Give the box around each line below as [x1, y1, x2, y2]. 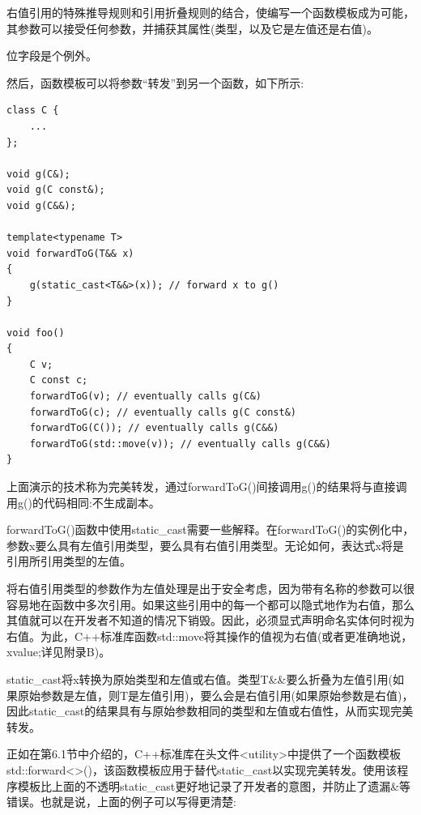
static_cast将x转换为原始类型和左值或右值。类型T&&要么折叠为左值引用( [6, 670, 393, 687]
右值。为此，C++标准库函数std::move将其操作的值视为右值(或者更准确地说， [6, 627, 413, 644]
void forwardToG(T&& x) [6, 247, 134, 259]
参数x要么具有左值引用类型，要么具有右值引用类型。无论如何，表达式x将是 [6, 536, 404, 553]
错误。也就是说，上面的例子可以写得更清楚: [6, 793, 236, 810]
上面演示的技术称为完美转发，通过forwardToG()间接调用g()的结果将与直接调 [6, 478, 407, 495]
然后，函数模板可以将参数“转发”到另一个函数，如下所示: [6, 74, 304, 91]
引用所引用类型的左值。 [6, 553, 131, 570]
